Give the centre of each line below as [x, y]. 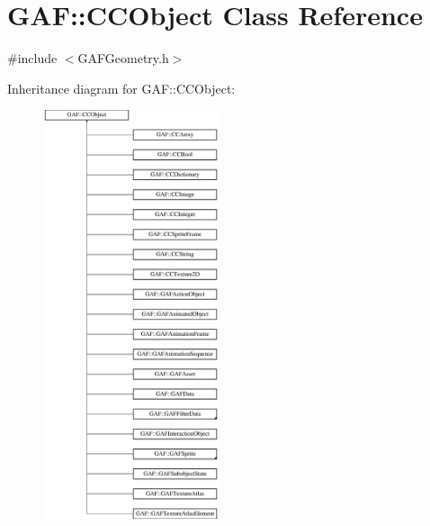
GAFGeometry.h [123, 58]
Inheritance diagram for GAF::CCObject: [121, 88]
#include [32, 58]
